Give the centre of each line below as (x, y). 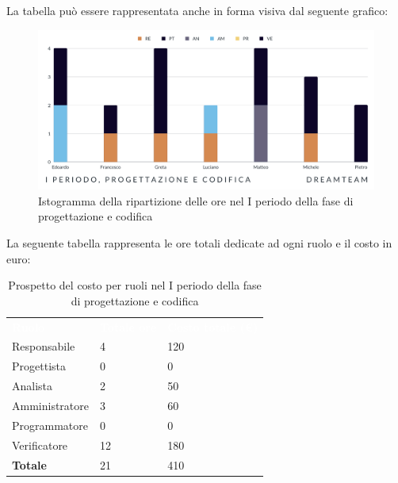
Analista (33, 386)
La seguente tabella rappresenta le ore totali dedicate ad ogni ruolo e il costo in (199, 243)
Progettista (39, 366)
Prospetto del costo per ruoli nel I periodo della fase (135, 285)
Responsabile (44, 346)
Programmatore (50, 425)
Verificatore (40, 445)
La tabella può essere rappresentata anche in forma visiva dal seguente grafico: (197, 10)
